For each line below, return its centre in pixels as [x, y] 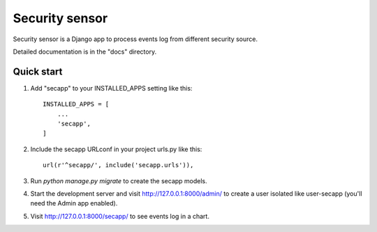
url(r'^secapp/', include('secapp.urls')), [118, 165]
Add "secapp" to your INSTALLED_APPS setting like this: [111, 88]
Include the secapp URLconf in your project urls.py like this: [116, 149]
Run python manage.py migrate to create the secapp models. [119, 180]
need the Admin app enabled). [74, 203]
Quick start [38, 71]
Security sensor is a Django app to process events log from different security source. [135, 39]
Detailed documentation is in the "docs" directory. [85, 52]
